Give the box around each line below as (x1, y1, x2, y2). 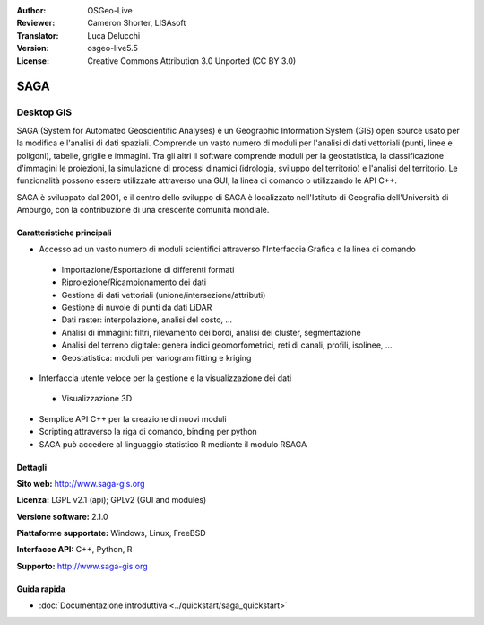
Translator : (16, 30, 59, 40)
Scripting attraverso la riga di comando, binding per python (39, 427, 257, 437)
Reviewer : (16, 18, 56, 29)
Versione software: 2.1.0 (16, 511, 108, 522)
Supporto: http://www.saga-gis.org (16, 560, 148, 571)
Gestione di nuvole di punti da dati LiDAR (61, 302, 212, 313)
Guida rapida (16, 584, 66, 594)
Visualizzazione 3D (61, 393, 133, 404)
